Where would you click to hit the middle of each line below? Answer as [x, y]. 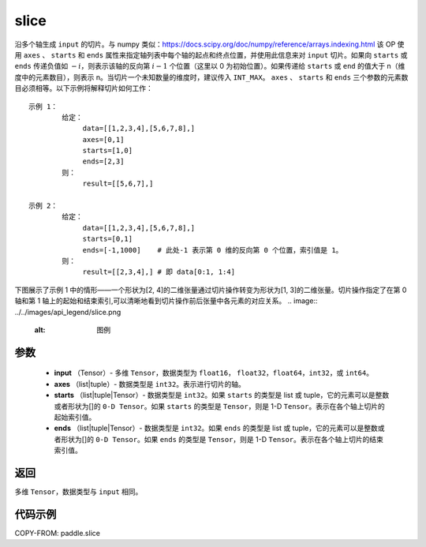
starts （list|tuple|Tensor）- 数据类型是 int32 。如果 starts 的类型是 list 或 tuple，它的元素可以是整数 [222, 395]
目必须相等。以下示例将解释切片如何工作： [84, 88]
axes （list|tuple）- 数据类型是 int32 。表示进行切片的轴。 [150, 384]
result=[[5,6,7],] [118, 184]
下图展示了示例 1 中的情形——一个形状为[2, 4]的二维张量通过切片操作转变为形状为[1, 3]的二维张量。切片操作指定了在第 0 [211, 290]
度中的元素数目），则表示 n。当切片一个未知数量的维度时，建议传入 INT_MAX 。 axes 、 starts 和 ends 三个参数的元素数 [211, 77]
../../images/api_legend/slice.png [68, 312]
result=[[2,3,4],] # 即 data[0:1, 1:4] [159, 272]
